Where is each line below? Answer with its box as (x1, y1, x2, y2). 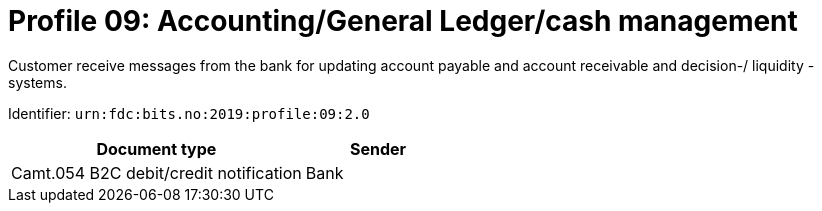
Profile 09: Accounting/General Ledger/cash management (8, 4, 798, 38)
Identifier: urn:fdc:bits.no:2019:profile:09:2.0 (8, 104, 370, 122)
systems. (8, 73, 67, 91)
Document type (96, 138, 217, 159)
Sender (349, 138, 407, 159)
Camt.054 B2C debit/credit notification (11, 162, 302, 183)
